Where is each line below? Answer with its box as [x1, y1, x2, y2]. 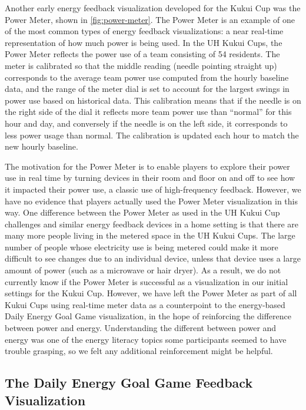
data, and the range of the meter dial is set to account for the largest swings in [5, 82, 290, 95]
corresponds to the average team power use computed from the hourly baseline [5, 71, 289, 83]
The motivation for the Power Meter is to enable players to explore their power [5, 160, 290, 172]
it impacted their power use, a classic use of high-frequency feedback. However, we [5, 183, 301, 195]
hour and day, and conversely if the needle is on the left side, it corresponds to [5, 117, 288, 129]
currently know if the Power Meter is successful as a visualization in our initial [5, 275, 288, 287]
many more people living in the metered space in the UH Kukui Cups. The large [5, 229, 295, 242]
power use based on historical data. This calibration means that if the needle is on [5, 94, 301, 106]
